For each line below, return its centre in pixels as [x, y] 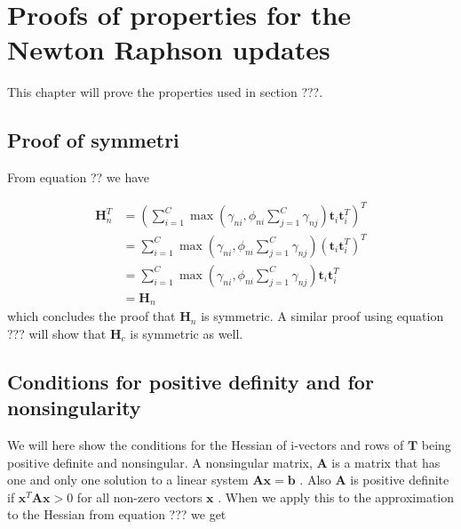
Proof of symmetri [93, 140]
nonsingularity [74, 408]
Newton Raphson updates [169, 49]
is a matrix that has [386, 462]
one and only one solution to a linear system [128, 480]
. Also [315, 480]
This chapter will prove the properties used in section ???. [165, 92]
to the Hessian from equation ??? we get [117, 514]
